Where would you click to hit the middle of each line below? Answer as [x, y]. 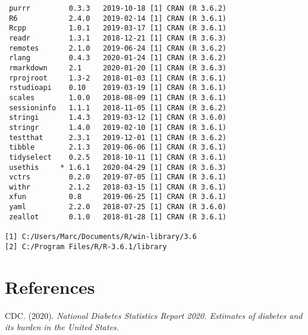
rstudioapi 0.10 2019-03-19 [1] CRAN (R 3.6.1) [118, 88]
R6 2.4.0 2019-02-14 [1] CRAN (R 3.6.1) [118, 18]
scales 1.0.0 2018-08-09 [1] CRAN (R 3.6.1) [118, 97]
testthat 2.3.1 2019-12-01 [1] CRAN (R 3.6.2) [118, 137]
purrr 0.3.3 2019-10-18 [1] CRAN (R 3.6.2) [118, 8]
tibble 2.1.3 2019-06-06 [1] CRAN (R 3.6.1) [118, 148]
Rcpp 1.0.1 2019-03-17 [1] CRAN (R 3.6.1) [118, 28]
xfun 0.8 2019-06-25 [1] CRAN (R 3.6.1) [118, 197]
